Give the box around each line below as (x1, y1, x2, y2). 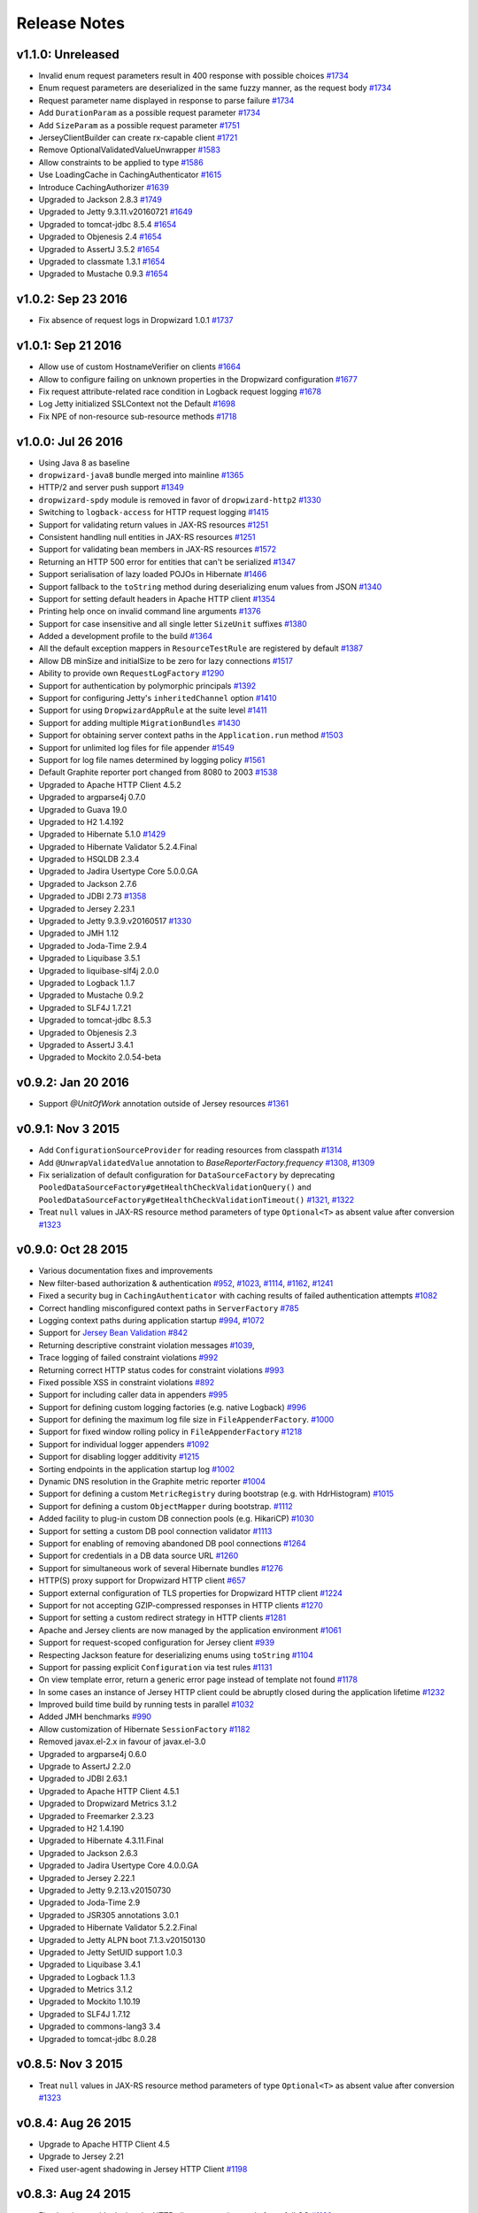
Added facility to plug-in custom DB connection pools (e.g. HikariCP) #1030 (38, 1514, 314, 1524)
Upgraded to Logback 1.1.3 (38, 1971, 136, 1982)
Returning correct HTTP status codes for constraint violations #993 (38, 1364, 285, 1376)
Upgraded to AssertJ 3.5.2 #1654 (38, 243, 160, 254)
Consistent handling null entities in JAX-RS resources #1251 (38, 531, 256, 542)
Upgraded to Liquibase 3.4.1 (38, 1959, 141, 1970)
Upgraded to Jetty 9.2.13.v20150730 (38, 1885, 172, 1895)
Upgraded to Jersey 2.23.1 (38, 903, 135, 914)
